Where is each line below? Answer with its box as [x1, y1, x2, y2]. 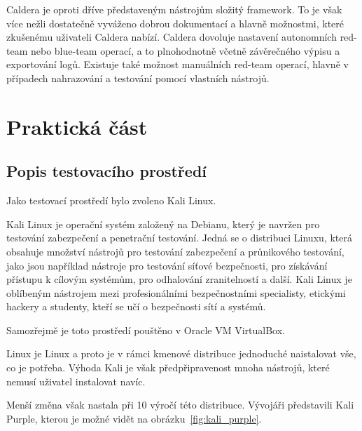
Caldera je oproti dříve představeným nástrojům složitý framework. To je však [6, 2, 342, 16]
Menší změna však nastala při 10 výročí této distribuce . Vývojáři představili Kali [6, 397, 354, 412]
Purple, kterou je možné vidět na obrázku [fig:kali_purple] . [6, 411, 262, 425]
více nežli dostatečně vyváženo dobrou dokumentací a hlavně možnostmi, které [6, 15, 344, 30]
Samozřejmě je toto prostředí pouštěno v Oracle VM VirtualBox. [6, 322, 285, 337]
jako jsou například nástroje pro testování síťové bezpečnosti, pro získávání [6, 258, 328, 272]
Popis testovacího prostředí [6, 160, 207, 182]
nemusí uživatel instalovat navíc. [6, 373, 146, 388]
